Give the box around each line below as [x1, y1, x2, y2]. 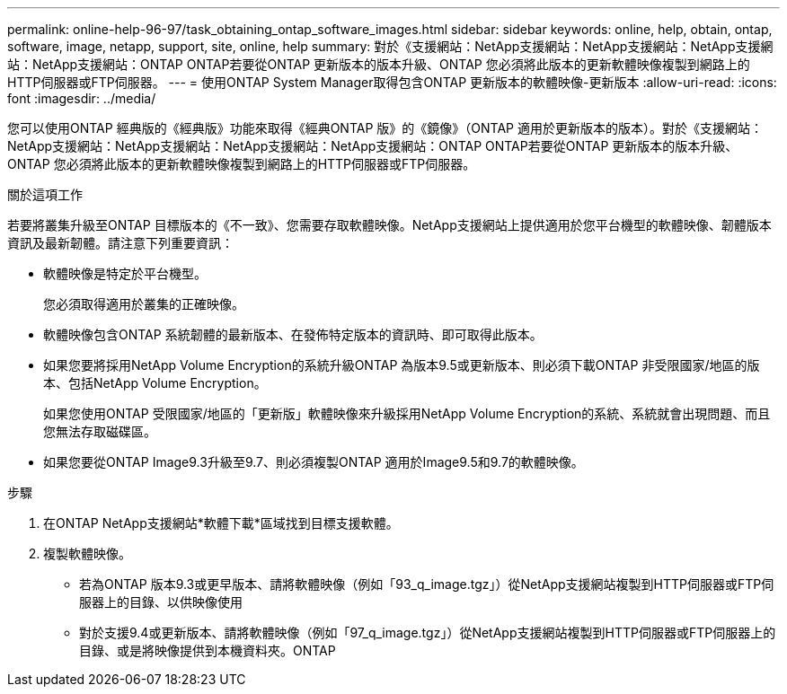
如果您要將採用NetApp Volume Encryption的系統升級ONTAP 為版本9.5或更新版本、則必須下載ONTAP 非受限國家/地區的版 [43, 357, 760, 373]
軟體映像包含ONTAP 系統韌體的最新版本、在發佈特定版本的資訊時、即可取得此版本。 [43, 327, 543, 342]
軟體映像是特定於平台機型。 [43, 266, 207, 281]
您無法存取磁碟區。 [43, 424, 156, 439]
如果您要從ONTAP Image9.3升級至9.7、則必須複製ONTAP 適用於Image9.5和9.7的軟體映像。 [43, 454, 584, 470]
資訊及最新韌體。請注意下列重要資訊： [7, 235, 234, 250]
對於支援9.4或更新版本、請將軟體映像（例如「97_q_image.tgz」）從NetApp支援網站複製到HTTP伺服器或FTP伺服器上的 [79, 625, 776, 640]
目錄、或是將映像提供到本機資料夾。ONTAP [79, 643, 336, 658]
